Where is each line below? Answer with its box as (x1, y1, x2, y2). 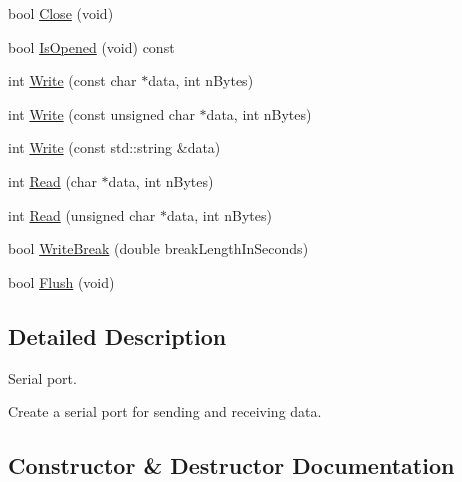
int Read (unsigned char (8, 204, 156, 225)
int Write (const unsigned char (8, 103, 195, 124)
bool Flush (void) (8, 271, 115, 292)
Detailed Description (8, 320, 227, 351)
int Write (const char (8, 70, 137, 91)
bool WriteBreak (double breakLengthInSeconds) (8, 238, 309, 259)
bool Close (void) (8, 3, 114, 23)
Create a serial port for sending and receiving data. (8, 401, 322, 422)
